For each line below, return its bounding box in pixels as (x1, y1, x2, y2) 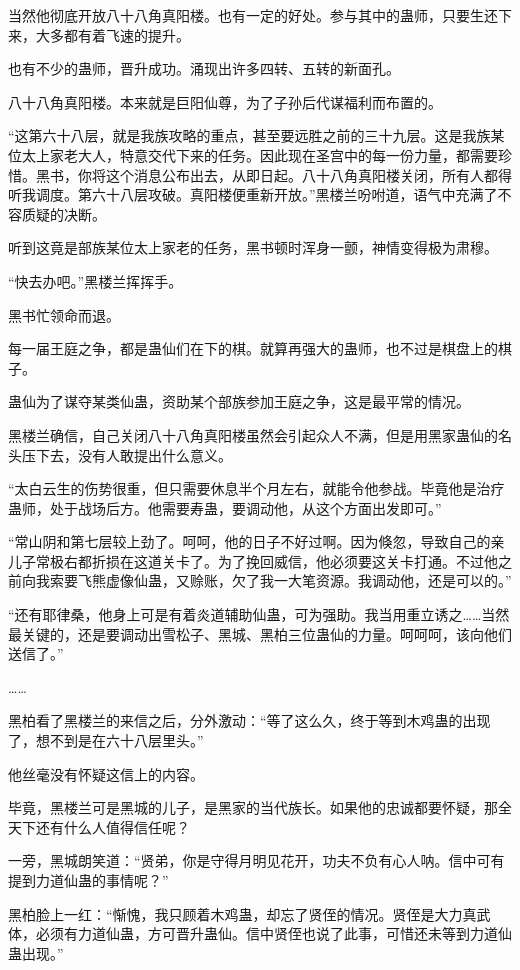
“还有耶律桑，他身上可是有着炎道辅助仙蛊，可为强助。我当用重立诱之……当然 (8, 604, 510, 625)
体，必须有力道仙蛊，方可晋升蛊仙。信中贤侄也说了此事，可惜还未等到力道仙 (8, 923, 512, 944)
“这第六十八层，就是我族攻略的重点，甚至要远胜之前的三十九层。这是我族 (8, 125, 491, 146)
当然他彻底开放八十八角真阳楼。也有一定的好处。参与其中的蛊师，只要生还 (8, 5, 498, 25)
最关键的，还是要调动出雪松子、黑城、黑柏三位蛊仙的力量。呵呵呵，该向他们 (8, 623, 512, 644)
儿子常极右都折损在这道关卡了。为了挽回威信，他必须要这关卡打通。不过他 (8, 550, 498, 571)
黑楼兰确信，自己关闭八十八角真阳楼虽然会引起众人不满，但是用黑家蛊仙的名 (8, 424, 512, 445)
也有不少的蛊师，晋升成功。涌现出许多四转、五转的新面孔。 (8, 58, 400, 79)
